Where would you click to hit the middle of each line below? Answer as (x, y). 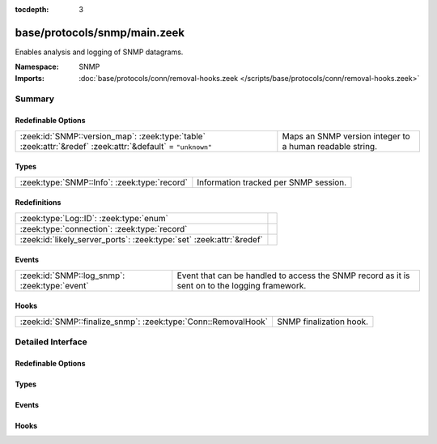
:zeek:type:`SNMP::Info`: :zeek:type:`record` (104, 182)
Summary (35, 99)
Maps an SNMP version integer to (346, 136)
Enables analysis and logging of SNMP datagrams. (99, 52)
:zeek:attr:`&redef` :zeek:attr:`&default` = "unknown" (116, 146)
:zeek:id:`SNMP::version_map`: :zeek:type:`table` (113, 136)
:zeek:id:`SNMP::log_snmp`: (72, 275)
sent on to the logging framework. (242, 285)
